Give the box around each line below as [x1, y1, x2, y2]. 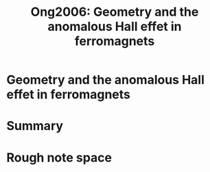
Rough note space [6, 149, 113, 165]
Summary [6, 118, 63, 134]
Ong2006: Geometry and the [30, 4, 199, 20]
